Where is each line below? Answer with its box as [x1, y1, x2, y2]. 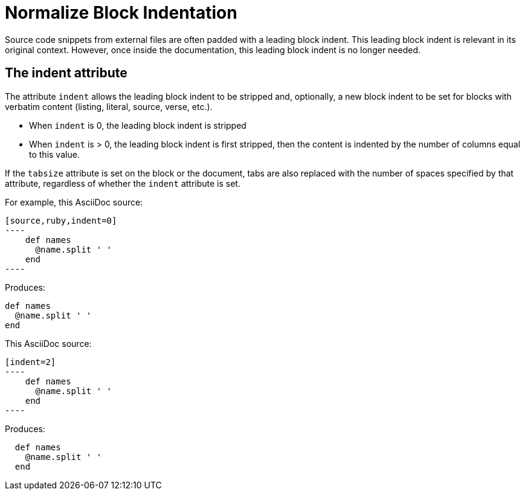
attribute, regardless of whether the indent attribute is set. [5, 178, 240, 189]
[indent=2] [5, 357, 56, 367]
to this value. [29, 149, 80, 160]
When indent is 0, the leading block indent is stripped [29, 120, 246, 131]
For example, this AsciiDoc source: [5, 196, 143, 207]
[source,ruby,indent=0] [5, 215, 117, 225]
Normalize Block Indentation [5, 2, 237, 23]
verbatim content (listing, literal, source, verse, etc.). [5, 101, 213, 112]
